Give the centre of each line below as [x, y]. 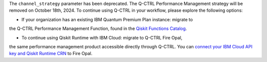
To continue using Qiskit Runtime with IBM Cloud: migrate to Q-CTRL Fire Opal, [102, 37]
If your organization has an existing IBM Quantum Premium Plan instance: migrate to [107, 19]
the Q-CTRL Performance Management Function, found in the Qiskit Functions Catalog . [98, 29]
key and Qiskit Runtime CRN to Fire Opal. [51, 54]
